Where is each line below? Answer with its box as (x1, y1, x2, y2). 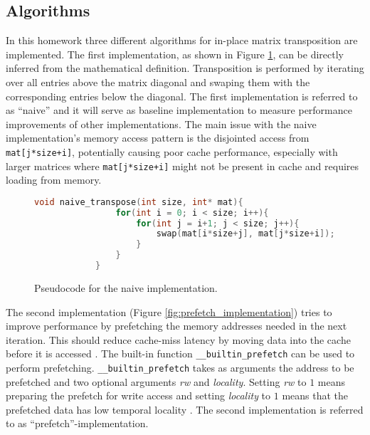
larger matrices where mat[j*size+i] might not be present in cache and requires (6, 158, 359, 173)
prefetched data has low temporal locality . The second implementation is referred (6, 402, 364, 416)
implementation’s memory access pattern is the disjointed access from (6, 130, 310, 145)
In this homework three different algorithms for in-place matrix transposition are (6, 33, 358, 48)
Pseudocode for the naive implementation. (34, 280, 218, 295)
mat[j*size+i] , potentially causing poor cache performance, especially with (6, 144, 338, 159)
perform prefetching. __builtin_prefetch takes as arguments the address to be (6, 360, 354, 375)
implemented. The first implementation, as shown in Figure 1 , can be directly (6, 46, 344, 61)
